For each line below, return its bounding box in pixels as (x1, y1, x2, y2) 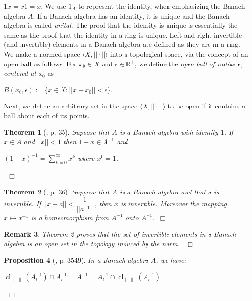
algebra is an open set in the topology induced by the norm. (4, 238, 180, 248)
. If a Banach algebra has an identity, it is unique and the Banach (33, 10, 230, 21)
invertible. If (4, 198, 41, 209)
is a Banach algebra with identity (119, 127, 218, 137)
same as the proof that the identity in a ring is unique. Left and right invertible (4, 29, 242, 40)
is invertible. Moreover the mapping (120, 198, 227, 209)
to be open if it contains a (168, 101, 246, 111)
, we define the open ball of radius (134, 58, 235, 68)
